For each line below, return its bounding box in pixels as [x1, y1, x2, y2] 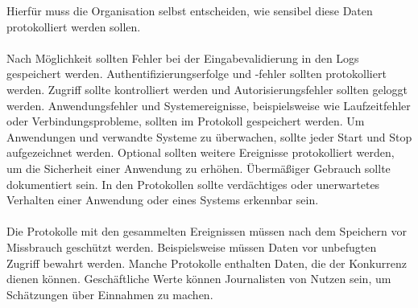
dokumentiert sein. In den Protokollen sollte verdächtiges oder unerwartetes [6, 175, 380, 192]
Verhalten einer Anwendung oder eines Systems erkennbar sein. [6, 191, 319, 208]
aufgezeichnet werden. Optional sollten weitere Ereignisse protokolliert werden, [6, 144, 395, 161]
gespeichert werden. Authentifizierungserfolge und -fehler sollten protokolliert [6, 65, 387, 82]
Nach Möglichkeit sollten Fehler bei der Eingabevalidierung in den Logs [6, 49, 359, 66]
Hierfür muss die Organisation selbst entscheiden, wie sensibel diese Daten [6, 2, 373, 18]
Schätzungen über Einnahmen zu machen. [6, 285, 213, 302]
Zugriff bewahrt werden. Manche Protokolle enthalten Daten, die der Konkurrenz [6, 254, 407, 271]
